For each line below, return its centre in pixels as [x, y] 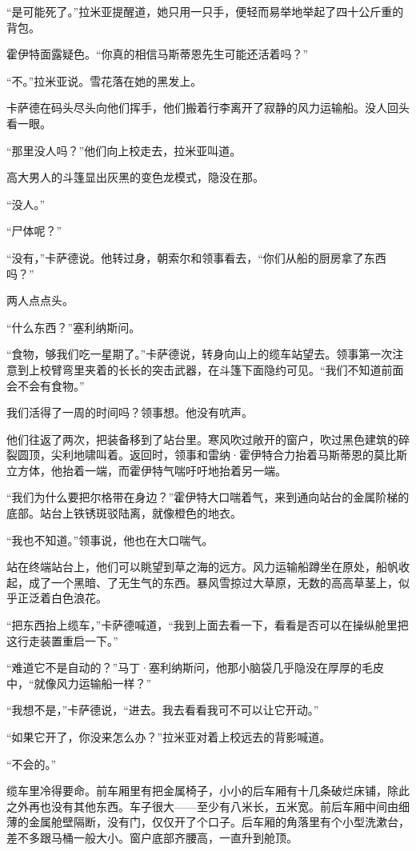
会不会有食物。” [46, 385]
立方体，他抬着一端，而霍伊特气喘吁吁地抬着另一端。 [146, 470]
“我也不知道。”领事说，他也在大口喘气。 [110, 539]
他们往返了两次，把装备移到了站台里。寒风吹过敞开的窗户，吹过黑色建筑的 [202, 439]
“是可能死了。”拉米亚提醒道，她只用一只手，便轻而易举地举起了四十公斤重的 [205, 11]
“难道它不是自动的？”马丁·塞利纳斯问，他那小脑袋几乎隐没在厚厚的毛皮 [196, 667]
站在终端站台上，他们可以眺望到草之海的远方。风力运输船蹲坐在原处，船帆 [202, 567]
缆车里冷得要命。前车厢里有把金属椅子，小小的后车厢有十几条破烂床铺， [197, 791]
